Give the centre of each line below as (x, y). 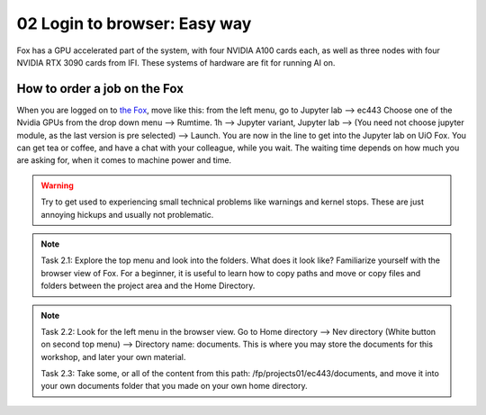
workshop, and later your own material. (113, 356)
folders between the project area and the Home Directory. (148, 286)
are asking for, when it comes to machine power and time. (124, 160)
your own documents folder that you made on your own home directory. (174, 386)
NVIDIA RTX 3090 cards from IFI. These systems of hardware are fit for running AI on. (176, 62)
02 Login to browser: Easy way (134, 23)
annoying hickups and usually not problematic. (127, 214)
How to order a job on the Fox (100, 89)
